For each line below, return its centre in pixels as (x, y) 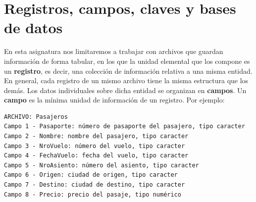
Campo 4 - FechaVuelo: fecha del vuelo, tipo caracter (96, 156)
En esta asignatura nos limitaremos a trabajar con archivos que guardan (114, 51)
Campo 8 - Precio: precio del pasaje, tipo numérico (93, 194)
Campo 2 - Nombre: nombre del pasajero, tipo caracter (96, 136)
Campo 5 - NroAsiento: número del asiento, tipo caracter (102, 165)
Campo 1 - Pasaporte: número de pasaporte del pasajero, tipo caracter (125, 126)
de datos (33, 27)
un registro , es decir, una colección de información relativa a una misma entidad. (128, 71)
